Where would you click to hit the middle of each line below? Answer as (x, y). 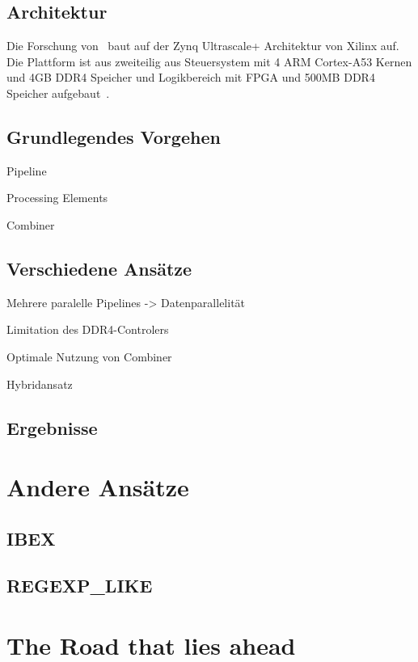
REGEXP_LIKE (80, 586)
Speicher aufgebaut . (58, 93)
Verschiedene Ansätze (99, 268)
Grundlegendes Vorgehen (114, 136)
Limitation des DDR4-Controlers (88, 329)
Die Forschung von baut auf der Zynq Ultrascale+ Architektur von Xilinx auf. (203, 46)
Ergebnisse (52, 427)
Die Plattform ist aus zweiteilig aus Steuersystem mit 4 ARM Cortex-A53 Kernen (209, 61)
